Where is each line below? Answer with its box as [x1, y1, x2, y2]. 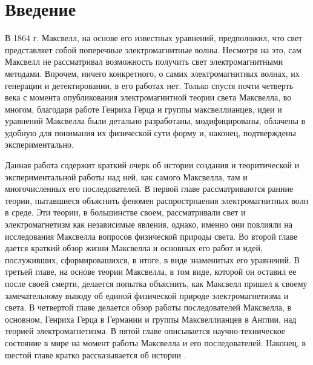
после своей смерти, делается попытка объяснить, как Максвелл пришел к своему [5, 277, 308, 289]
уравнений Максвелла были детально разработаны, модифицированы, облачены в [5, 114, 306, 127]
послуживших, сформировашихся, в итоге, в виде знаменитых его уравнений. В [5, 253, 300, 266]
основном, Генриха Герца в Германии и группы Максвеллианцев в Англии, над [5, 312, 297, 325]
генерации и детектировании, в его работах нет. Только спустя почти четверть [5, 79, 294, 91]
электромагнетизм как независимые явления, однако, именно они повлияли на [5, 218, 292, 231]
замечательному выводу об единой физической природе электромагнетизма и [5, 289, 289, 301]
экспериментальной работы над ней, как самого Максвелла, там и [5, 170, 248, 183]
